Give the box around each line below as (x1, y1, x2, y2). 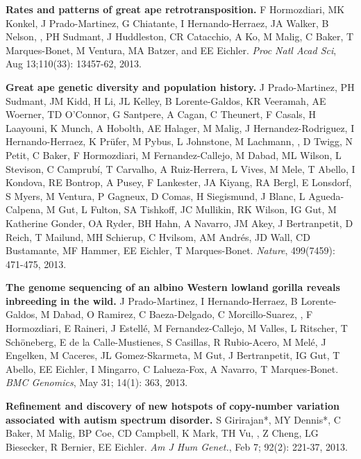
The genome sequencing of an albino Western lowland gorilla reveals (6, 280, 340, 294)
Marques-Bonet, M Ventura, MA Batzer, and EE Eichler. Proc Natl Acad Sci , (6, 42, 337, 57)
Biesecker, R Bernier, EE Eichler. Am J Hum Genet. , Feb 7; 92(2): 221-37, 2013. (6, 439, 349, 453)
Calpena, (6, 202, 44, 217)
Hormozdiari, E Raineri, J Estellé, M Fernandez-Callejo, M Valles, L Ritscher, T (6, 321, 348, 335)
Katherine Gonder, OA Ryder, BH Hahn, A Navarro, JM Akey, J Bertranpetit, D (6, 215, 353, 230)
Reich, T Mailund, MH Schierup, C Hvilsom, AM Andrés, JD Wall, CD (6, 229, 310, 244)
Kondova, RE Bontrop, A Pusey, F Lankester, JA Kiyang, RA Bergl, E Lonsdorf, (6, 175, 352, 190)
